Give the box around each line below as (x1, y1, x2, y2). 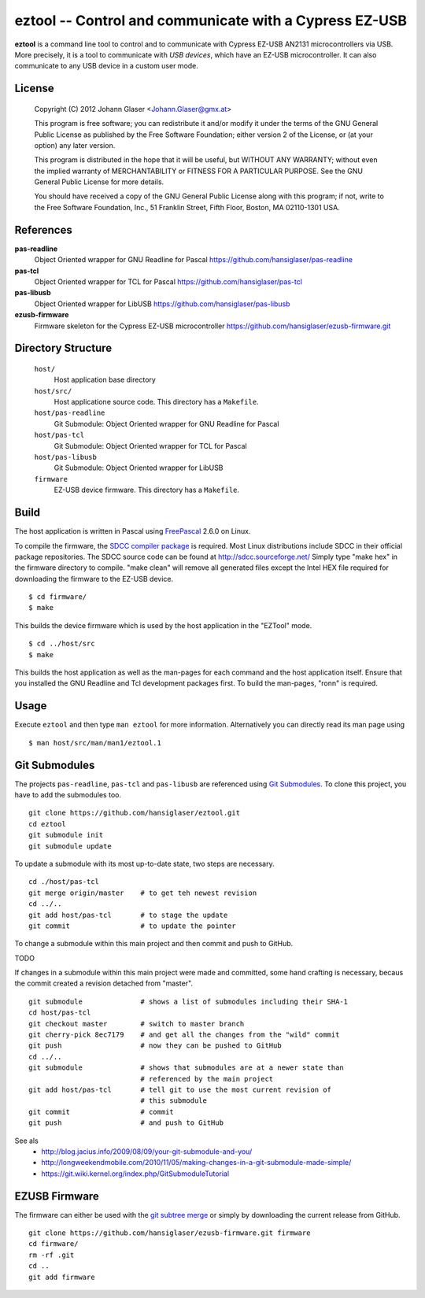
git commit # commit (28, 1107, 175, 1116)
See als (14, 1136, 39, 1145)
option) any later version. (34, 140, 116, 150)
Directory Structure (14, 342, 113, 355)
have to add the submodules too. (14, 790, 122, 799)
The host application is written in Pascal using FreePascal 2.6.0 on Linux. (14, 527, 251, 536)
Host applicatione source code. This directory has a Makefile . (54, 398, 259, 407)
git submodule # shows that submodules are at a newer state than (28, 1063, 344, 1072)
